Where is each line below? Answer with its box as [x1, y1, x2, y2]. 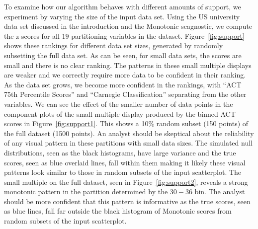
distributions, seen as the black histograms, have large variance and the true [4, 147, 236, 157]
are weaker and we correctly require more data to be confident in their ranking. [4, 70, 246, 80]
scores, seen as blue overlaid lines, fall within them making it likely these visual [4, 157, 246, 167]
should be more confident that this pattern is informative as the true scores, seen [4, 196, 251, 206]
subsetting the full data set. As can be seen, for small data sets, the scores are [4, 50, 242, 60]
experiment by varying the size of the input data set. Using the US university [4, 11, 240, 21]
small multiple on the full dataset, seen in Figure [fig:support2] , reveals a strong [4, 176, 248, 187]
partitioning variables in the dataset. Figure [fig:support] [71, 30, 245, 41]
